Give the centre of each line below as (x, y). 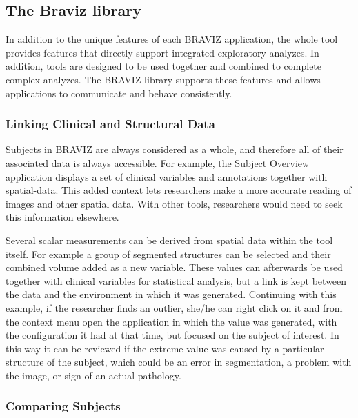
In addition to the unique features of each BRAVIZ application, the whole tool (172, 39)
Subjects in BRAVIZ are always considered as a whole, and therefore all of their (175, 149)
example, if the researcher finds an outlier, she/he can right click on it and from (174, 307)
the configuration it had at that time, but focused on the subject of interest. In (172, 335)
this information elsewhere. (62, 217)
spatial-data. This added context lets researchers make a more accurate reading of (179, 190)
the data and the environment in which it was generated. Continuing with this (171, 294)
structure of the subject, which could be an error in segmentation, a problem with (179, 362)
